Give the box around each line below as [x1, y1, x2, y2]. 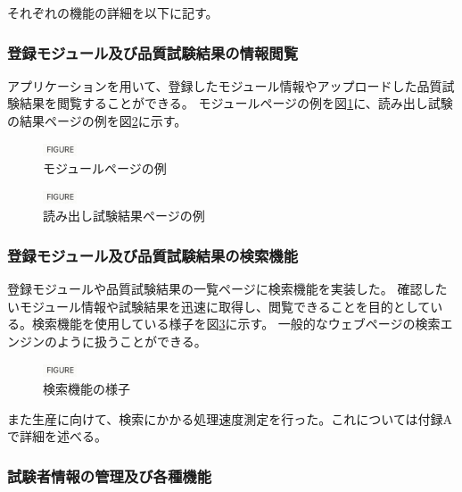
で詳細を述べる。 [7, 427, 107, 446]
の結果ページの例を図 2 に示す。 [7, 112, 187, 129]
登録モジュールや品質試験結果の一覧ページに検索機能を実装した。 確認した [7, 279, 448, 298]
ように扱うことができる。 [56, 331, 207, 350]
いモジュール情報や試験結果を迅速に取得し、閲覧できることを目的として [7, 296, 431, 315]
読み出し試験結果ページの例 [43, 206, 205, 225]
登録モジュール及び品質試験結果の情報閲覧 [7, 41, 299, 63]
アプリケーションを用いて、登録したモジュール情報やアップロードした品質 [7, 76, 442, 95]
